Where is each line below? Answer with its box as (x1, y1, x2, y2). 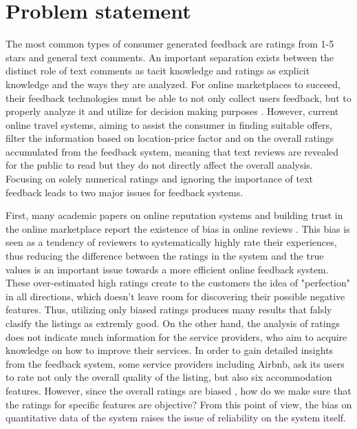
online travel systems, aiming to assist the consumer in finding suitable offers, (6, 117, 332, 132)
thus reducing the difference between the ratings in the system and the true (6, 249, 324, 263)
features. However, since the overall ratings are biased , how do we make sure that (6, 383, 351, 397)
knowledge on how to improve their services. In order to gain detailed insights (6, 343, 334, 357)
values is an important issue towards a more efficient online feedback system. (6, 262, 329, 276)
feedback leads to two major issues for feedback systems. (6, 185, 244, 199)
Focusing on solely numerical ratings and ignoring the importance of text (6, 171, 314, 186)
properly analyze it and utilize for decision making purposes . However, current (6, 104, 339, 118)
